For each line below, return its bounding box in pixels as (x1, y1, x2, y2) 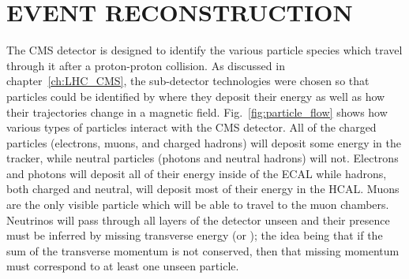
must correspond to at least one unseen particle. (6, 258, 239, 274)
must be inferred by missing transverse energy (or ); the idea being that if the (6, 227, 383, 244)
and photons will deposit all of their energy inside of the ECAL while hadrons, (6, 165, 387, 181)
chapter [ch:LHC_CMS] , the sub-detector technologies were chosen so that (6, 73, 370, 89)
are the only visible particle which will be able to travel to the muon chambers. (6, 196, 389, 213)
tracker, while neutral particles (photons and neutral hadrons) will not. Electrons (6, 150, 399, 166)
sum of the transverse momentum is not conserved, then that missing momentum (6, 242, 400, 259)
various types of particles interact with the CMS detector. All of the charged (6, 119, 377, 136)
